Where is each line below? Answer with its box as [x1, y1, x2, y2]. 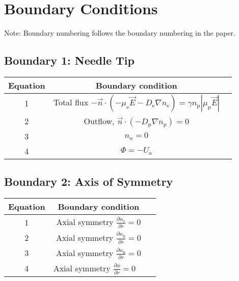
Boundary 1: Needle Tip [4, 52, 135, 68]
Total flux [53, 96, 89, 108]
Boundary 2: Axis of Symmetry [4, 174, 173, 189]
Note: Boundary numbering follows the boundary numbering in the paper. [4, 27, 235, 38]
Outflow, [84, 115, 115, 127]
